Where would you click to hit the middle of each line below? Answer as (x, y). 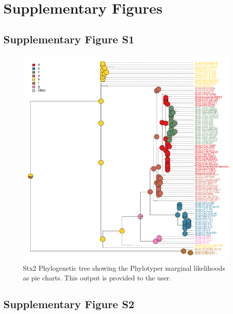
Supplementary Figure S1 (69, 39)
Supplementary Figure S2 (69, 304)
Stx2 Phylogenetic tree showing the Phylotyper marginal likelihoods (124, 268)
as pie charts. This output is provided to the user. (97, 277)
